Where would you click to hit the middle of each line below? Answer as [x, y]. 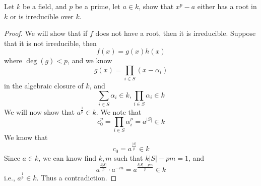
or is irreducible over [42, 16]
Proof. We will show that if [46, 33]
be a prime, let [97, 6]
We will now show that [40, 111]
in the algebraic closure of [44, 86]
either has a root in [227, 6]
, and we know [90, 60]
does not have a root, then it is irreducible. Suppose [176, 33]
